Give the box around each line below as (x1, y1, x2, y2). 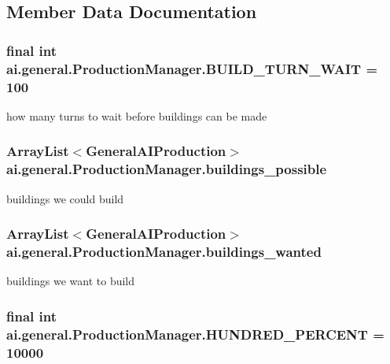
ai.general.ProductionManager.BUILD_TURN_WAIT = (6, 58, 378, 78)
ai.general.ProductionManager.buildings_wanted (6, 242, 322, 262)
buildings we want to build (6, 273, 135, 289)
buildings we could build (6, 190, 124, 206)
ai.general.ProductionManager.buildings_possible (6, 159, 327, 179)
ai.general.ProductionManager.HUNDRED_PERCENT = (6, 324, 384, 344)
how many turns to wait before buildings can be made (6, 107, 267, 124)
